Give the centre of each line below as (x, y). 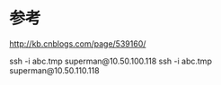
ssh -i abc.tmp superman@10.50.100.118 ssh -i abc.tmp (111, 61)
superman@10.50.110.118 (55, 70)
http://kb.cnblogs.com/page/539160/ (78, 43)
